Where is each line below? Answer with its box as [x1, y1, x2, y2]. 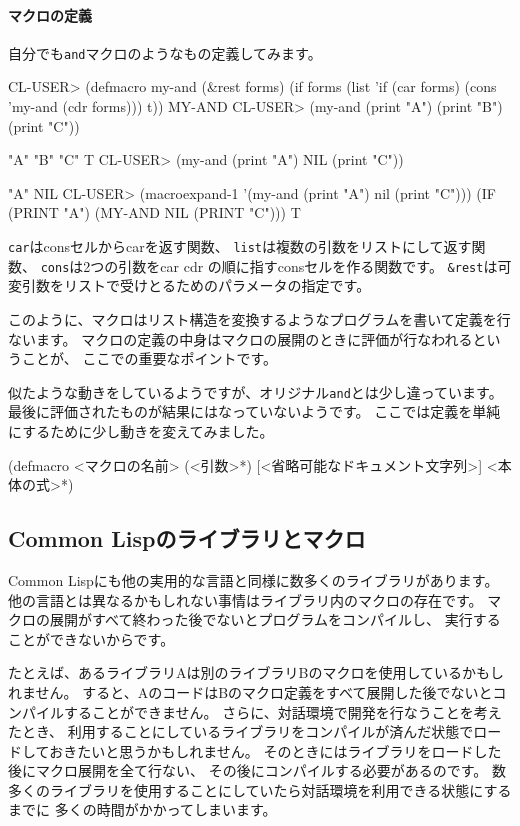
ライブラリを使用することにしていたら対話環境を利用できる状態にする [49, 779, 512, 800]
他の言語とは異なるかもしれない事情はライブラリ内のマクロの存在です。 [8, 589, 483, 610]
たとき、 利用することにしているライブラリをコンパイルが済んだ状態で [8, 721, 474, 742]
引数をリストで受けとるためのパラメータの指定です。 [21, 275, 371, 296]
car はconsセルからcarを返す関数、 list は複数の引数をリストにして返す [8, 236, 472, 257]
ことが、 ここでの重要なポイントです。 [21, 348, 277, 369]
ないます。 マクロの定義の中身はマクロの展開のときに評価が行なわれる [8, 328, 473, 349]
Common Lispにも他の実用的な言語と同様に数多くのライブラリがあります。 [8, 569, 499, 590]
